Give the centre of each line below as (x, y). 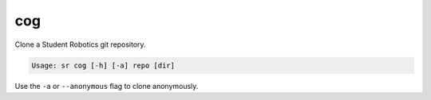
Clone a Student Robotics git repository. (81, 44)
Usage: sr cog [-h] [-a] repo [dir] (103, 65)
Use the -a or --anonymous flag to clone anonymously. (107, 86)
